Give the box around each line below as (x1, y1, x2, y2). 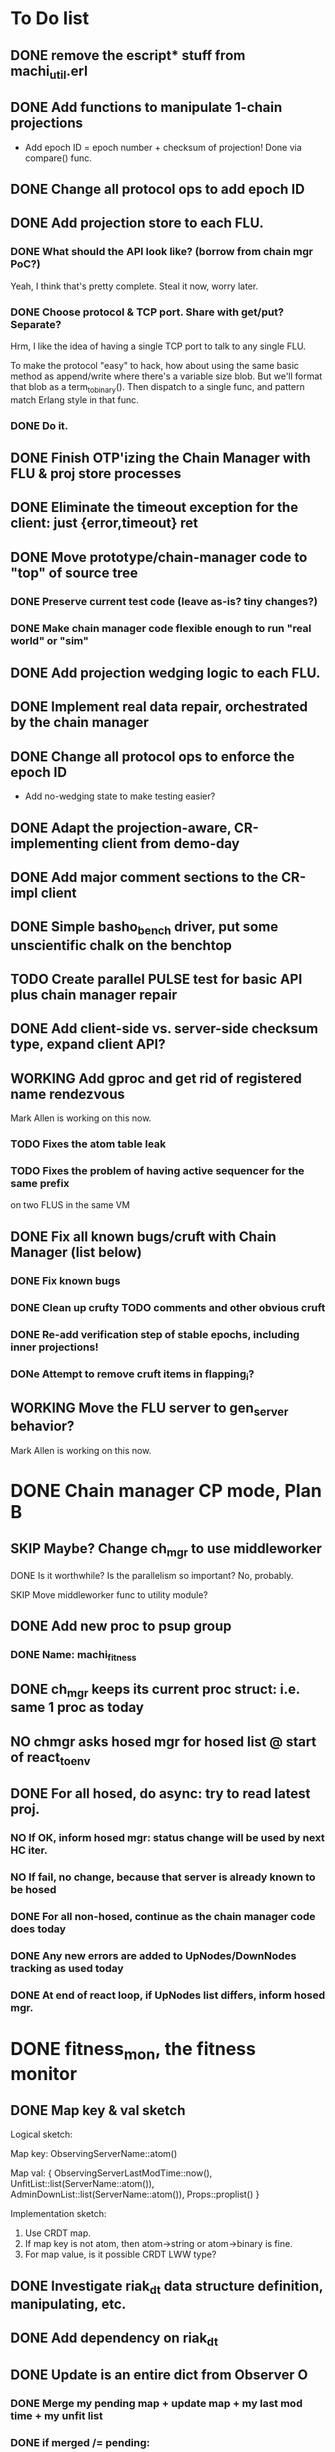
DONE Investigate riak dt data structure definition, (10, 2277, 323, 2297)
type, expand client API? (10, 1036, 166, 1053)
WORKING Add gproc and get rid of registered (10, 1070, 303, 1087)
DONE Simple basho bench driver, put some (10, 918, 279, 938)
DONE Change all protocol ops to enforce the (10, 748, 295, 765)
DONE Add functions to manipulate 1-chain (10, 99, 283, 116)
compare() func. (24, 152, 93, 164)
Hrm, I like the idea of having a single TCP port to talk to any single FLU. (10, 340, 307, 352)
